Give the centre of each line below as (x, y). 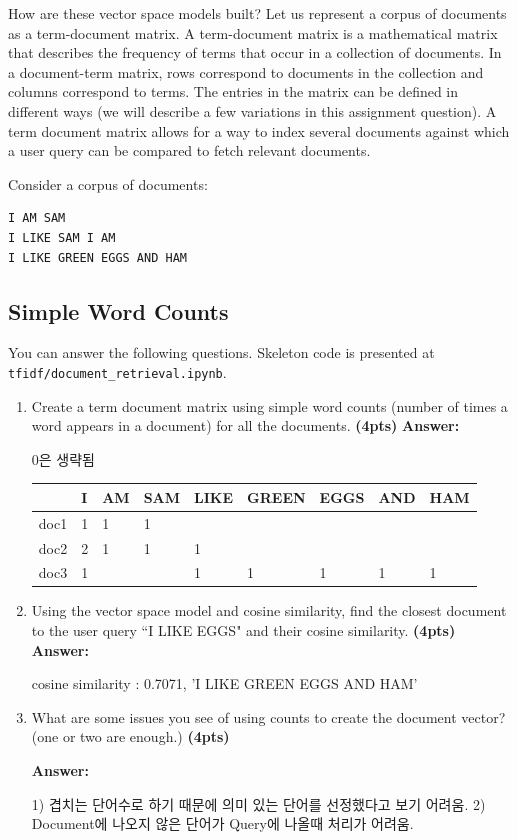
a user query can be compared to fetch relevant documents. (189, 150)
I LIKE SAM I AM (62, 237)
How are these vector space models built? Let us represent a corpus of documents (257, 13)
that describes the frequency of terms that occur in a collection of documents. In (255, 52)
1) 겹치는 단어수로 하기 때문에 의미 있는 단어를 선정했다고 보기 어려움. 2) (258, 803)
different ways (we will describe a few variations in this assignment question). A (252, 110)
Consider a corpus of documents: (108, 183)
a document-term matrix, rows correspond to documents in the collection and (246, 71)
